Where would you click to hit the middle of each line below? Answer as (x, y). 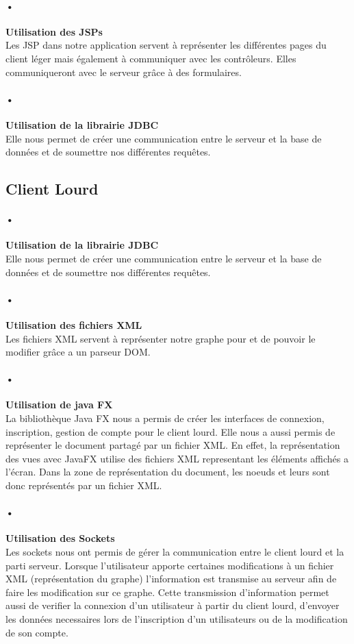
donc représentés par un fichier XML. (84, 485)
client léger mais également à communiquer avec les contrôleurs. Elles (151, 58)
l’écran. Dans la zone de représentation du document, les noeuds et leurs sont (168, 472)
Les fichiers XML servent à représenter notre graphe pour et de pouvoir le (161, 338)
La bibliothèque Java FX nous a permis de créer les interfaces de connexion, (165, 418)
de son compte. (37, 632)
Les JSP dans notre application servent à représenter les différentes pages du (166, 45)
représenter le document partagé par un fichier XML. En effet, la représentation (173, 445)
